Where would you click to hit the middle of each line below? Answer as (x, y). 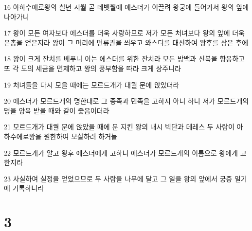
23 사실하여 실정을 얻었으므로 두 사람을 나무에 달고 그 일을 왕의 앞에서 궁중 (118, 178)
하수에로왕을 (23, 136)
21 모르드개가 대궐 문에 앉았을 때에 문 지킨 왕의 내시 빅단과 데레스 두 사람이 (119, 127)
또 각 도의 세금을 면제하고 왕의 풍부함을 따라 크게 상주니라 (92, 68)
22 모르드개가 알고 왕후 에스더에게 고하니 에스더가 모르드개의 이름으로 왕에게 (121, 152)
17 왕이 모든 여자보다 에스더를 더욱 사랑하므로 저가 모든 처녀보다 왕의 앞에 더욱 (124, 33)
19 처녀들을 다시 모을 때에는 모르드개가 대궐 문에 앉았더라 (92, 84)
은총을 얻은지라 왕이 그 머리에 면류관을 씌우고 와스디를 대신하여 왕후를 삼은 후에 (126, 42)
